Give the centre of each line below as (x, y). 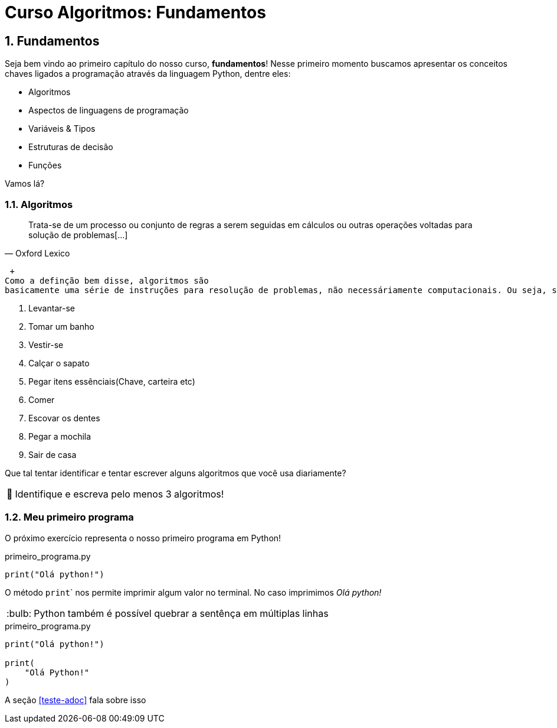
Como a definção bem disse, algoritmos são (107, 280)
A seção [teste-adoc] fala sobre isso (76, 700)
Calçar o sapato (59, 363)
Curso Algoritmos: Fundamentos (135, 12)
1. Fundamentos (52, 41)
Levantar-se (52, 308)
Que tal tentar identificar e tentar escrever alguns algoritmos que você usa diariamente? (176, 473)
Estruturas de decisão (71, 147)
